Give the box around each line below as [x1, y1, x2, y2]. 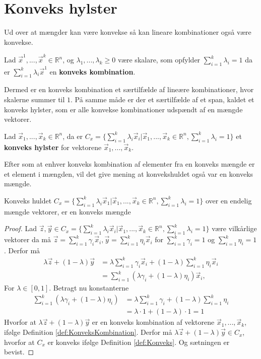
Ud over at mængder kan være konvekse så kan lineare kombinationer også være [4, 27, 251, 37]
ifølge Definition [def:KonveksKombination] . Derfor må [4, 327, 172, 337]
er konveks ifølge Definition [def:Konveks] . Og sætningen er [47, 336, 230, 347]
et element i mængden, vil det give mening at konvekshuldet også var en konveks [4, 168, 253, 179]
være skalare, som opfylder [117, 54, 201, 65]
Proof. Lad [4, 223, 37, 234]
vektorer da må [4, 234, 51, 245]
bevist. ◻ [4, 346, 34, 357]
